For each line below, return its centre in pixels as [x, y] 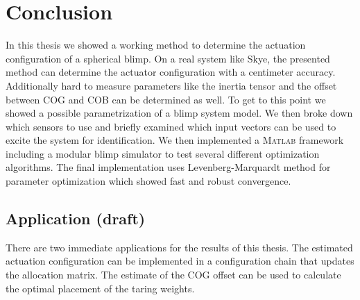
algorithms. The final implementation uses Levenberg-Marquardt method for [168, 167]
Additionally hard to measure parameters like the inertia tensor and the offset [171, 85]
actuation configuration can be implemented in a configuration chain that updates [180, 261]
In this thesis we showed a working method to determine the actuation [156, 45]
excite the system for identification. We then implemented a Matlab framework [175, 140]
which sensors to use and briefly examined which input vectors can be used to [171, 126]
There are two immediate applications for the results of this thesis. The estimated [179, 247]
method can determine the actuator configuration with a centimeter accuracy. [171, 72]
